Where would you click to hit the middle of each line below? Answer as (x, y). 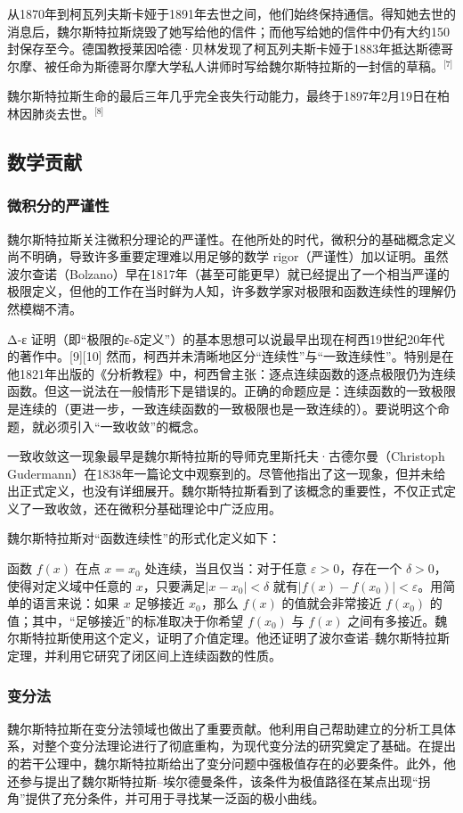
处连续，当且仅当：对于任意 (226, 568)
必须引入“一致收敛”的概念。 (125, 426)
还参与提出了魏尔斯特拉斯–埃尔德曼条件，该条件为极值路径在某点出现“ (213, 780)
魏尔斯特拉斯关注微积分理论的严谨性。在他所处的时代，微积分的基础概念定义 (231, 238)
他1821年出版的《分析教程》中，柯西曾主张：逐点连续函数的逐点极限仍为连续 (231, 373)
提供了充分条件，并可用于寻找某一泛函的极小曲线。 (175, 798)
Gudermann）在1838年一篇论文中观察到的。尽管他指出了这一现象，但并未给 (227, 473)
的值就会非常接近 (332, 603)
